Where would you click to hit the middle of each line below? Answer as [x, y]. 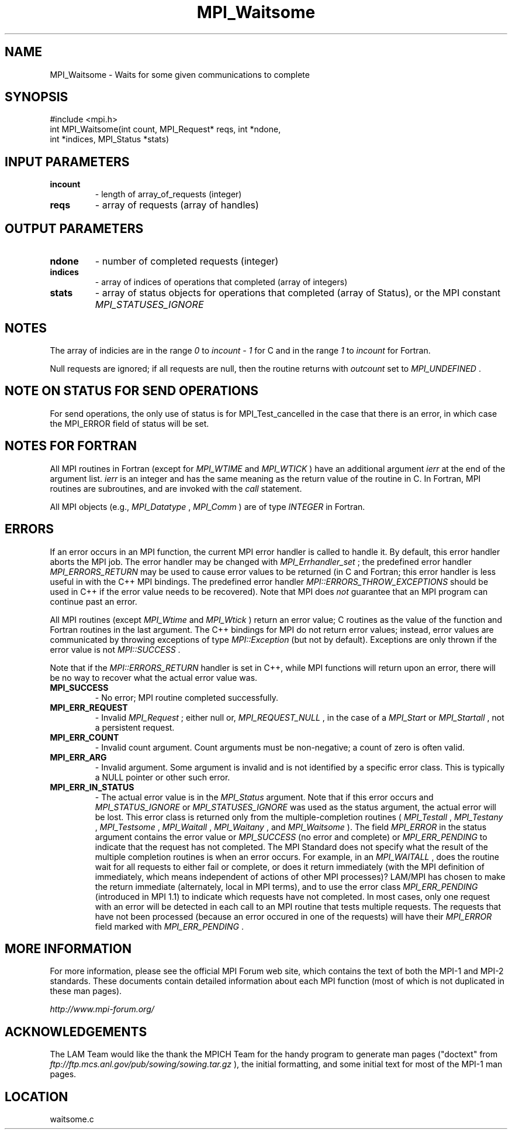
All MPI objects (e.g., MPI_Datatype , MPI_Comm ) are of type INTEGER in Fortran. [207, 506]
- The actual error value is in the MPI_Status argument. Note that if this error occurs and [264, 797]
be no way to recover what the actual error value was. [154, 677]
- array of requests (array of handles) [177, 205]
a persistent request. [135, 727]
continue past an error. [94, 601]
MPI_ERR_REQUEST [89, 707]
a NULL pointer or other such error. [162, 777]
